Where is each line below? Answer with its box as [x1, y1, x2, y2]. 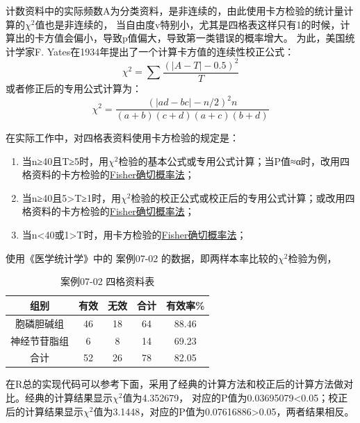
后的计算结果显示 [6, 404, 83, 418]
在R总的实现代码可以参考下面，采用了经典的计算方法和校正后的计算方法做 [6, 377, 344, 391]
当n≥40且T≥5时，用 [22, 153, 109, 168]
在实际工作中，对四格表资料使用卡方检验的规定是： [6, 130, 239, 145]
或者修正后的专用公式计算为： [6, 80, 142, 95]
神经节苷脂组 [10, 333, 69, 347]
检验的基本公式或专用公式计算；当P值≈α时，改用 [118, 153, 341, 168]
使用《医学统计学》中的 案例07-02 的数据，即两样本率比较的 [6, 250, 278, 265]
